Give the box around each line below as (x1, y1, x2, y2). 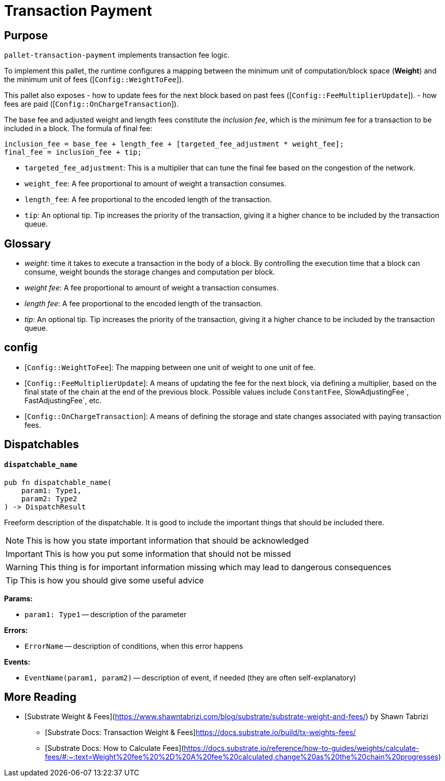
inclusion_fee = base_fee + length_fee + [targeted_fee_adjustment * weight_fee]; (4, 140, 344, 149)
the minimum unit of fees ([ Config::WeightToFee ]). (4, 75, 184, 84)
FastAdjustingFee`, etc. (24, 396, 102, 405)
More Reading (4, 690, 77, 703)
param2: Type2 (21, 494, 78, 503)
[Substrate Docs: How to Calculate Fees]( (45, 744, 184, 753)
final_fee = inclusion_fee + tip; (4, 148, 142, 157)
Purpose (4, 29, 48, 42)
